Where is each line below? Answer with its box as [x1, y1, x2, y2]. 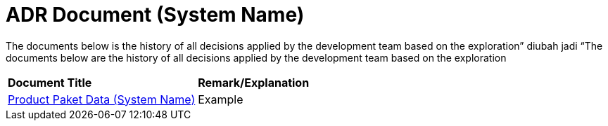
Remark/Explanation [198, 75, 310, 90]
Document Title [8, 75, 92, 90]
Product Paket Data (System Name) [8, 92, 196, 106]
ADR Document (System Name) [6, 3, 305, 27]
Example [198, 92, 243, 106]
